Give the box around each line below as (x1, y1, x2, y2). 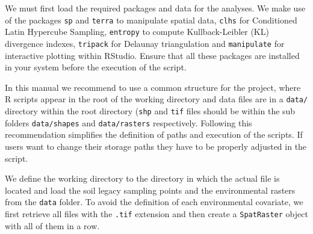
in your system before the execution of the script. (5, 61, 187, 73)
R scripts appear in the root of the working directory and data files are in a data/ (5, 93, 308, 105)
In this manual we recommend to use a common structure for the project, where (5, 81, 301, 93)
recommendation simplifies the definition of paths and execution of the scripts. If (5, 128, 303, 141)
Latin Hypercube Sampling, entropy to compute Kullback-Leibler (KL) (5, 25, 269, 38)
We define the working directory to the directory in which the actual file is (5, 172, 280, 185)
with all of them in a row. (5, 219, 100, 232)
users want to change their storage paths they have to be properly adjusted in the (5, 140, 307, 152)
